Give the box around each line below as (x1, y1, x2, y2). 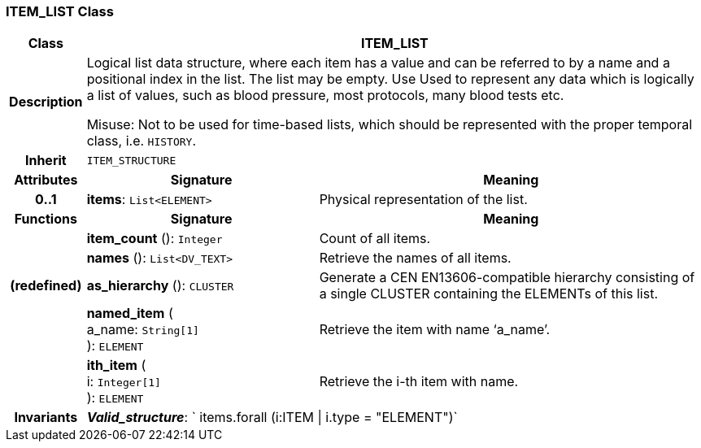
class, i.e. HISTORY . (86, 133, 196, 150)
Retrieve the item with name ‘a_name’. (319, 321, 551, 338)
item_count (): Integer (86, 230, 223, 247)
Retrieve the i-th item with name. (319, 373, 519, 390)
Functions (14, 211, 77, 228)
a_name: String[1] (86, 321, 199, 338)
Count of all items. (319, 230, 431, 247)
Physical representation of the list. (319, 191, 528, 208)
